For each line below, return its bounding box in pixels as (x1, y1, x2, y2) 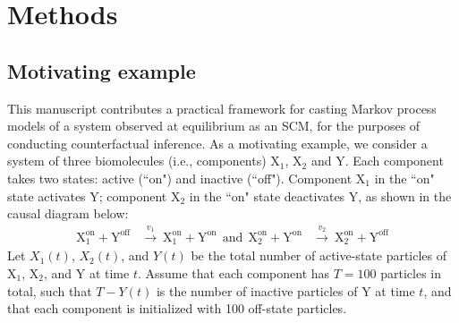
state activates (7, 186, 86, 205)
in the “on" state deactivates (189, 186, 345, 205)
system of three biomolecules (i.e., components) (7, 151, 267, 170)
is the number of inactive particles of (156, 281, 358, 300)
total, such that (7, 281, 92, 300)
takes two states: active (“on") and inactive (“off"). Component (7, 168, 353, 187)
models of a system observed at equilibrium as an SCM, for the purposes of (7, 116, 421, 135)
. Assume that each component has (137, 264, 330, 283)
